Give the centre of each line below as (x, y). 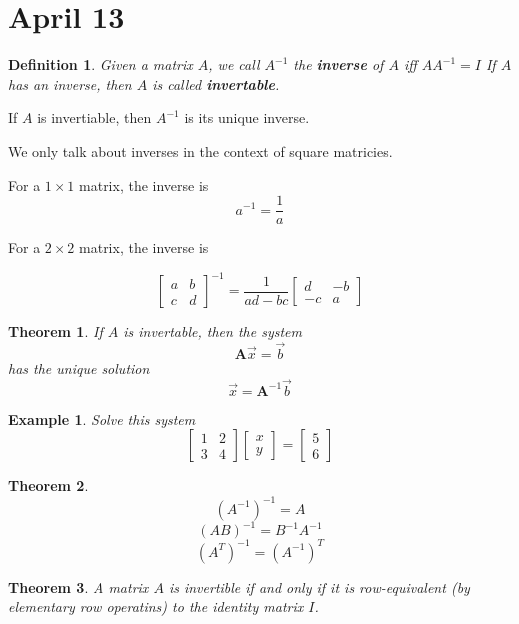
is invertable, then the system (212, 331)
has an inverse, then (70, 83)
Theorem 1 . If (55, 331)
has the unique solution (79, 368)
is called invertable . (216, 83)
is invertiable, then (94, 117)
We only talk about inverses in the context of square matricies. (200, 150)
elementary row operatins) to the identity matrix (156, 606)
